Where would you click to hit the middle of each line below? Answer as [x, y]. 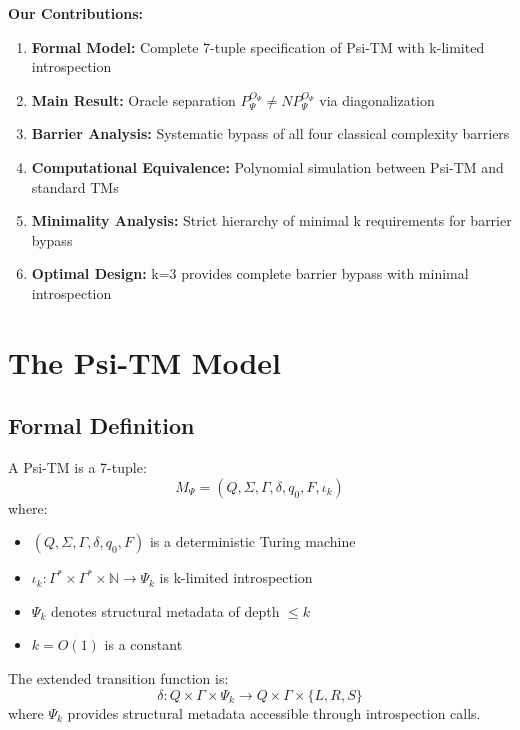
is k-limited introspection [236, 577]
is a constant [143, 644]
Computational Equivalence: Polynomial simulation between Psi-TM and [267, 166]
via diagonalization [377, 99]
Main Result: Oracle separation [133, 99]
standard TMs [75, 186]
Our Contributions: [76, 13]
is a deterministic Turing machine [252, 541]
